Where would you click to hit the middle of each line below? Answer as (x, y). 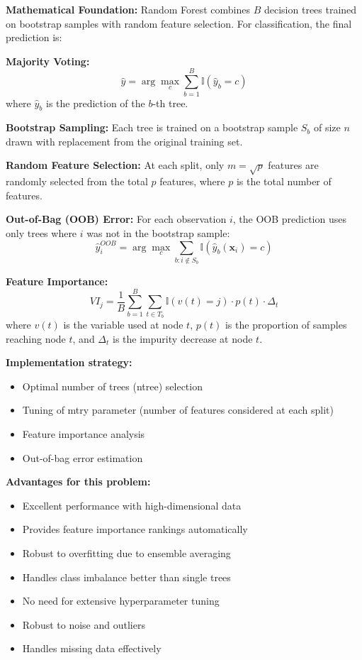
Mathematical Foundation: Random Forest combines (128, 9)
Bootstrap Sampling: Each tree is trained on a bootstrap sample (152, 127)
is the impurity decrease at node (183, 338)
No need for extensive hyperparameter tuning (121, 601)
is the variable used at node (123, 325)
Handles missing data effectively (92, 648)
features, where (192, 181)
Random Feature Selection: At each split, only (115, 165)
